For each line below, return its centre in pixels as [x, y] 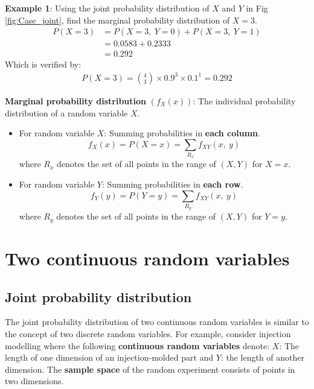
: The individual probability [244, 100]
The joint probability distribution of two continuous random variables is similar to [157, 322]
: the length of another [263, 357]
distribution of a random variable [66, 112]
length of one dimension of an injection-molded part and [109, 357]
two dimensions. [34, 381]
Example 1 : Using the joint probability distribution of [107, 8]
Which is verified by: [43, 64]
